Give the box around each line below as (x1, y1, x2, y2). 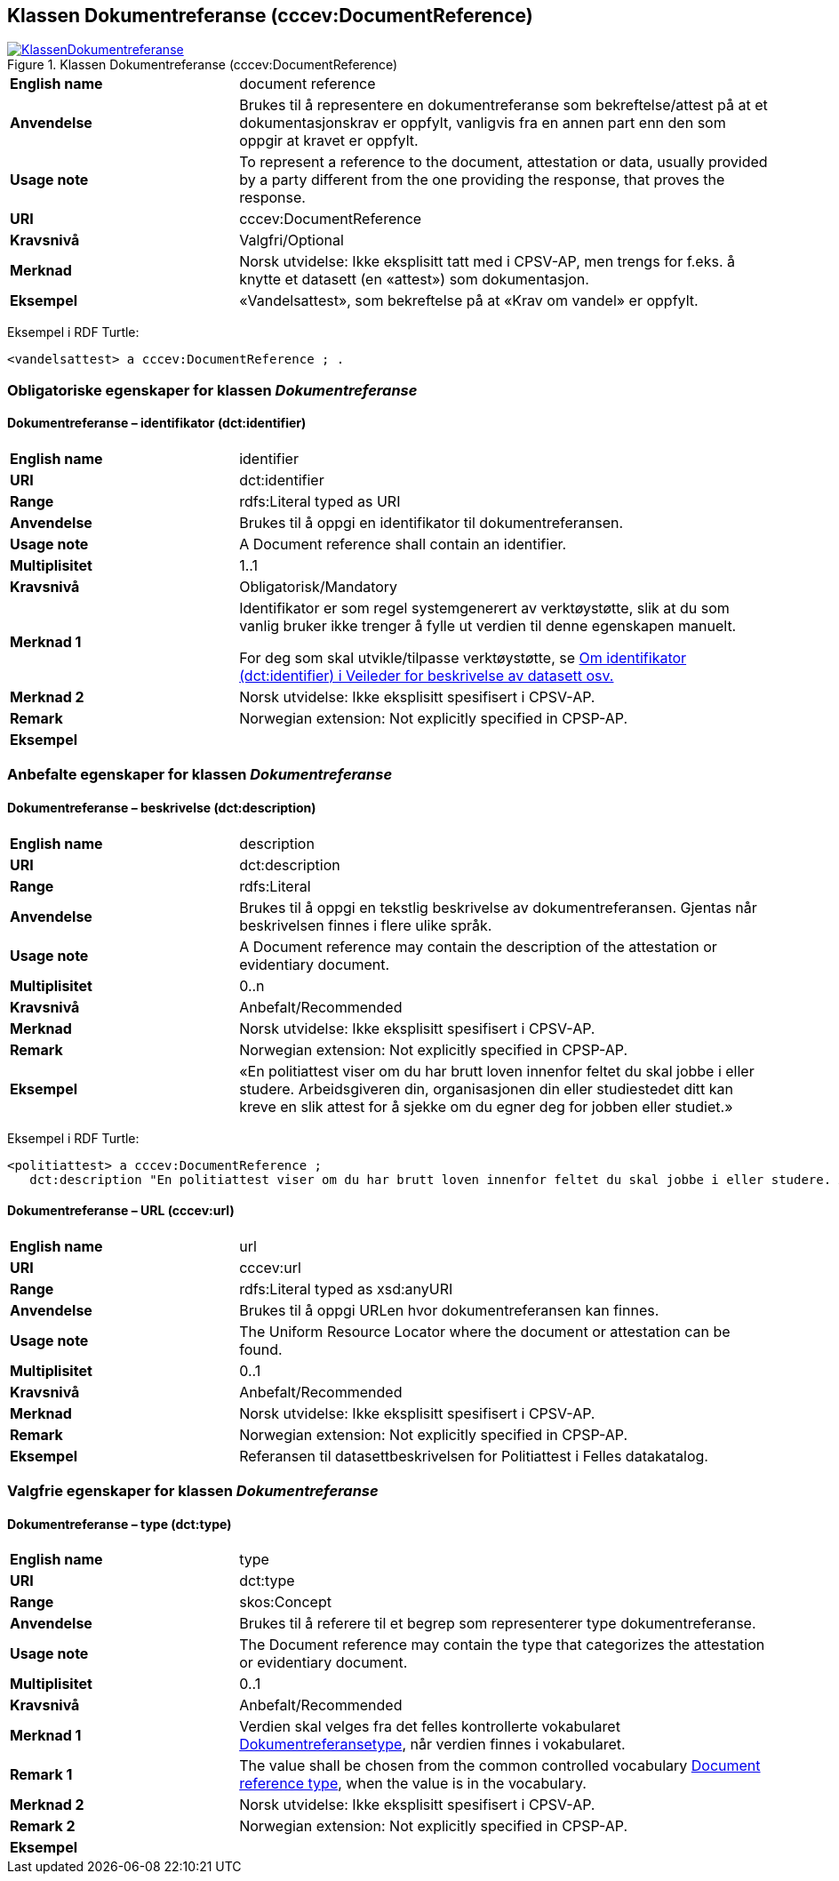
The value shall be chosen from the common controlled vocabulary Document (239, 1757, 761, 1775)
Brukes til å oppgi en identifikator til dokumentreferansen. (239, 514, 624, 532)
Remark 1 (10, 1765, 73, 1784)
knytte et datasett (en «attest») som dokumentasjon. (239, 270, 589, 289)
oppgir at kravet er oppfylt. (239, 132, 419, 150)
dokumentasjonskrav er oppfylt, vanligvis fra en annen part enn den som (239, 114, 726, 132)
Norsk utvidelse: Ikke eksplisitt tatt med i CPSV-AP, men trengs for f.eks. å (239, 252, 735, 271)
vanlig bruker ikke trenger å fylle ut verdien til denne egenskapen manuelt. (239, 617, 737, 636)
